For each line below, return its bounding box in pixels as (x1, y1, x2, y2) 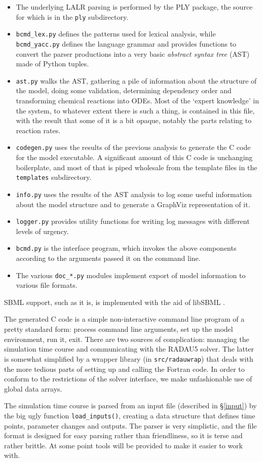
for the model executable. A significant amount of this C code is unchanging (16, 152, 253, 163)
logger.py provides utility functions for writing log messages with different (16, 216, 250, 226)
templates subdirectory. (16, 172, 92, 182)
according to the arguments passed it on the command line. (16, 253, 201, 263)
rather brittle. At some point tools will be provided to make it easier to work (4, 440, 243, 450)
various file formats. (16, 280, 78, 290)
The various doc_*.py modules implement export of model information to (16, 269, 246, 280)
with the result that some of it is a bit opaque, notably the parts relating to (16, 115, 252, 126)
